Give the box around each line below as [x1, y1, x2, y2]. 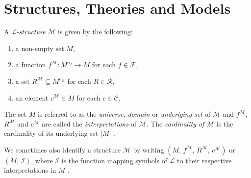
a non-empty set [15, 43, 64, 53]
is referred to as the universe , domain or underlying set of [37, 109, 210, 119]
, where [31, 155, 53, 165]
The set [4, 109, 26, 119]
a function [15, 59, 46, 70]
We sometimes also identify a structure [4, 144, 121, 154]
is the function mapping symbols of [61, 155, 167, 165]
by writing [133, 144, 164, 154]
